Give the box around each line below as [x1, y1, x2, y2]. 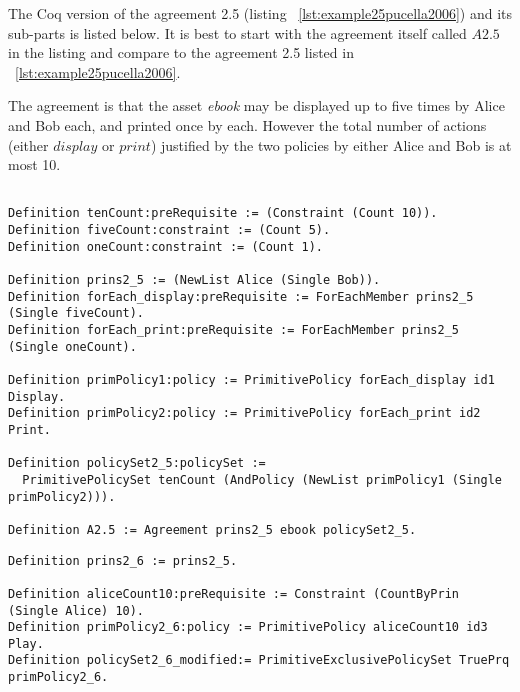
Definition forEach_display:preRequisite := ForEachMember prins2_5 [8, 289, 474, 304]
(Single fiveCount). [8, 306, 145, 321]
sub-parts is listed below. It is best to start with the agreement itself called [8, 22, 467, 43]
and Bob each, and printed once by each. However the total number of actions [8, 114, 487, 135]
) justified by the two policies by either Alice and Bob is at [150, 134, 512, 155]
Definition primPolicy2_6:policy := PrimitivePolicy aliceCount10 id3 [8, 620, 488, 635]
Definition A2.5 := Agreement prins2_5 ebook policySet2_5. [8, 522, 417, 537]
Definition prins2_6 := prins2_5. [8, 553, 238, 568]
